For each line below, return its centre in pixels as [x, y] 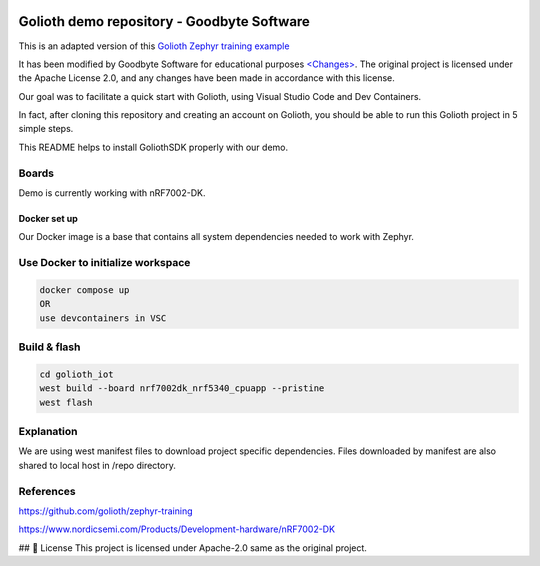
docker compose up [84, 289]
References [47, 491]
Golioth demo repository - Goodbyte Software [164, 21]
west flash [66, 402]
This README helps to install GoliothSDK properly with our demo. [153, 147]
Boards [36, 173]
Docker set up [48, 218]
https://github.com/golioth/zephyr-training [105, 511]
